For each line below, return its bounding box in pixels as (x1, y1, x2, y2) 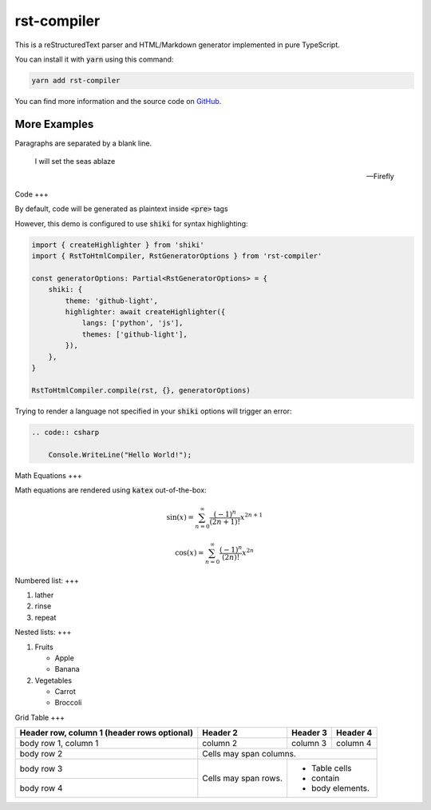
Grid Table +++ (14, 712, 65, 722)
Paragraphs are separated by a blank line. (14, 138, 152, 148)
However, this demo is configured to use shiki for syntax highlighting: (14, 218, 248, 228)
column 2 (202, 738, 238, 749)
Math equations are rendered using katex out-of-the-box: (14, 485, 207, 495)
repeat (34, 612, 57, 622)
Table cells (311, 763, 352, 774)
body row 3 (19, 764, 63, 775)
